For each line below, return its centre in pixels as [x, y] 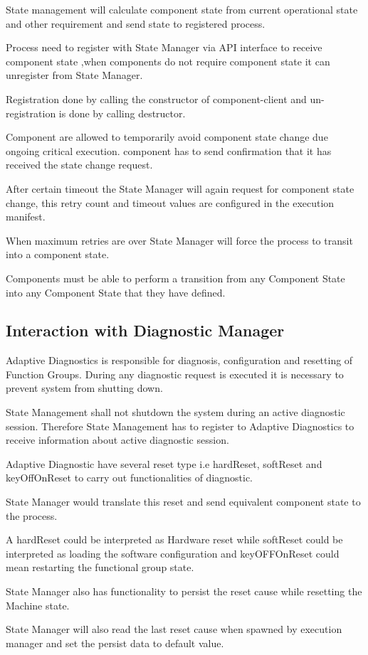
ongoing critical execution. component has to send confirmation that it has [169, 150]
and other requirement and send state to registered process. [136, 23]
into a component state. [58, 254]
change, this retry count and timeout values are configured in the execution [170, 202]
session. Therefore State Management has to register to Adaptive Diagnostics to [180, 426]
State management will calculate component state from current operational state [182, 9]
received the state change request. [79, 165]
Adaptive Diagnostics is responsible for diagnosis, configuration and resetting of [179, 360]
